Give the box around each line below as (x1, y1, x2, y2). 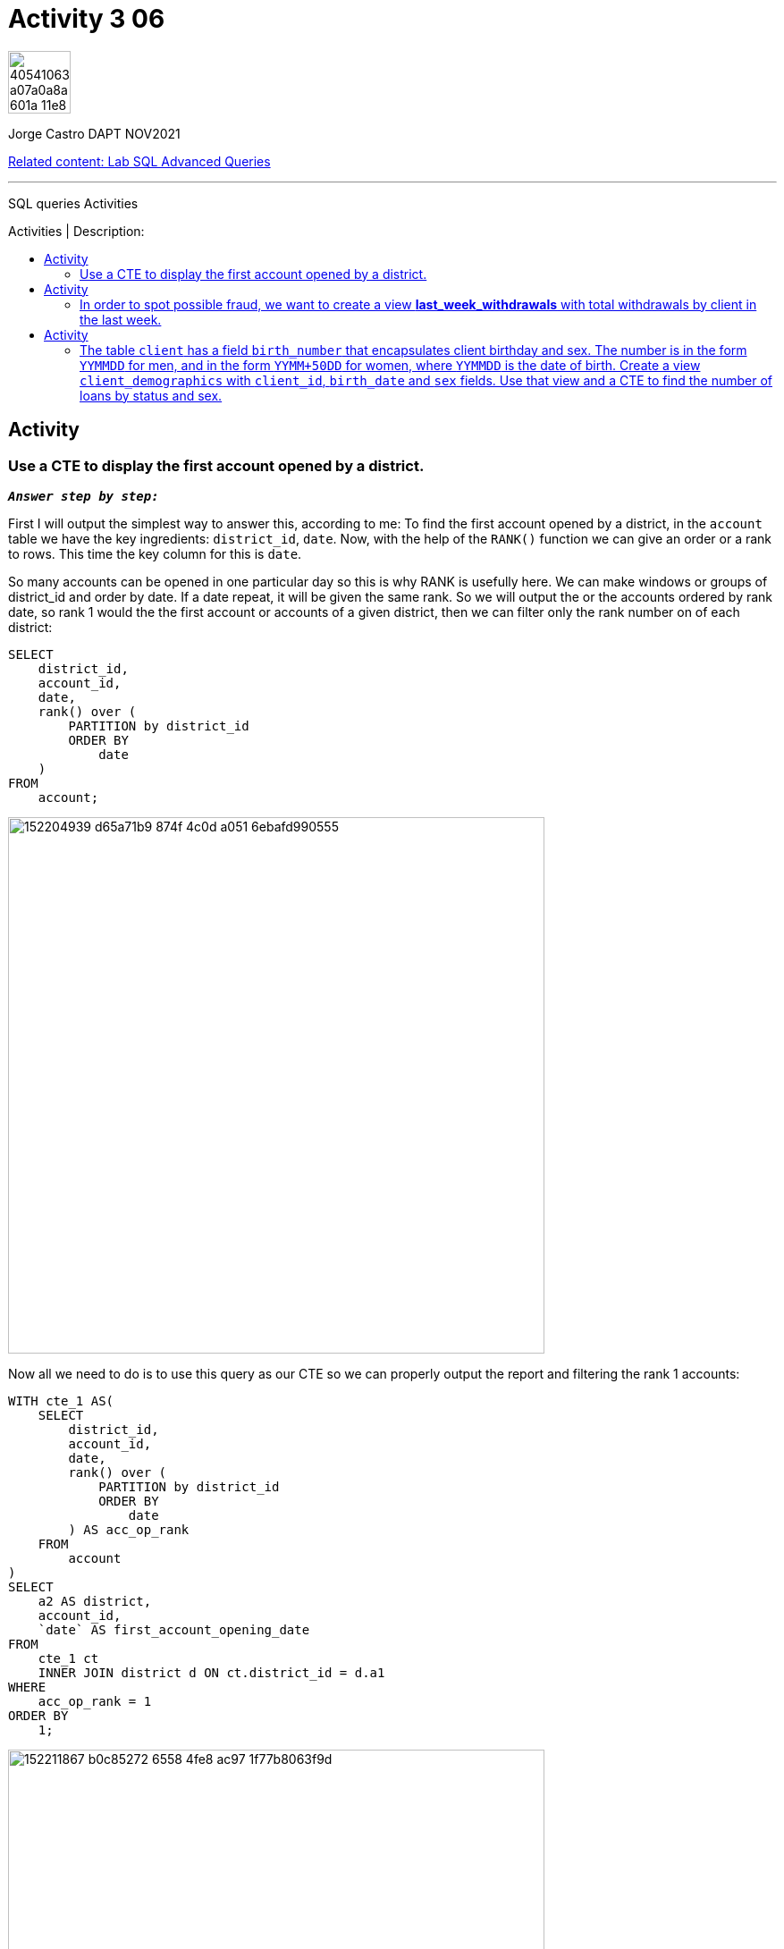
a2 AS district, (38, 1593, 152, 1608)
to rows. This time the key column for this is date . (8, 545, 302, 561)
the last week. (80, 311, 162, 327)
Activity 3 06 (8, 4, 165, 34)
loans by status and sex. (80, 387, 223, 403)
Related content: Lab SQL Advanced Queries (8, 153, 271, 169)
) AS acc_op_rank (68, 1522, 190, 1537)
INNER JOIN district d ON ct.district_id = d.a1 (38, 1665, 385, 1680)
